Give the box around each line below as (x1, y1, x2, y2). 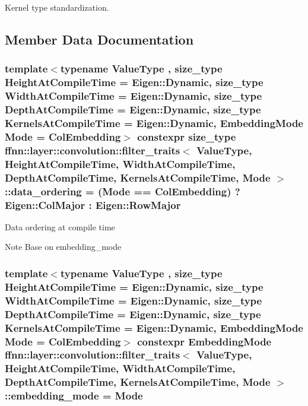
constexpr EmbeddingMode (137, 334, 272, 348)
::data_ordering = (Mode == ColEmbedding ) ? (5, 183, 240, 198)
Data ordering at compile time (5, 220, 115, 233)
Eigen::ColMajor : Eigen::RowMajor (5, 197, 181, 212)
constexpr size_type (137, 129, 236, 144)
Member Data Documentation (5, 30, 194, 48)
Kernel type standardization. (5, 1, 109, 13)
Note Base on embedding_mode (5, 240, 122, 253)
